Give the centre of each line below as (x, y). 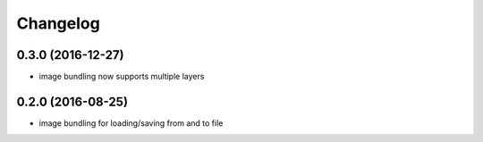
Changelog (58, 23)
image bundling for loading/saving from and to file (131, 123)
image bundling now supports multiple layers (122, 77)
